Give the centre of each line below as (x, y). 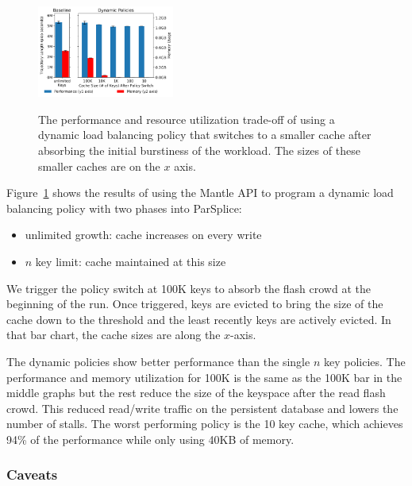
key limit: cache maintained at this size (131, 262)
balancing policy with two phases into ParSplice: (124, 208)
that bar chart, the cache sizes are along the (114, 335)
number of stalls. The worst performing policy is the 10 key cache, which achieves (205, 424)
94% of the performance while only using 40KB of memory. (150, 439)
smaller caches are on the (99, 166)
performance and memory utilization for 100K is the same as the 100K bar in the (204, 377)
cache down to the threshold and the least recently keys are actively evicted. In (199, 319)
